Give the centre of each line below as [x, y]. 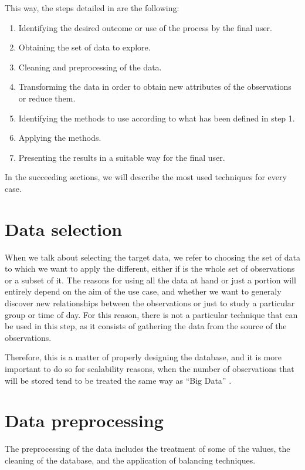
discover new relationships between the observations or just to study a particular [150, 303]
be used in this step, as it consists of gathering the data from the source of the [146, 326]
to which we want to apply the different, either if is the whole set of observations [150, 268]
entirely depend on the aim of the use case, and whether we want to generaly [143, 291]
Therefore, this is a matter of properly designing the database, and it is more [143, 357]
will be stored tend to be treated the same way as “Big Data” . [118, 380]
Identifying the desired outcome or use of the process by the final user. [145, 27]
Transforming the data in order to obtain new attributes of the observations [155, 87]
